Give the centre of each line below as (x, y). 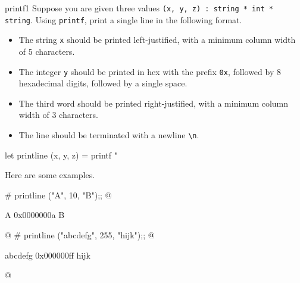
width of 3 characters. (58, 115)
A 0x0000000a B (35, 215)
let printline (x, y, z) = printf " (61, 155)
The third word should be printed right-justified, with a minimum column (154, 103)
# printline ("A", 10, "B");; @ (58, 195)
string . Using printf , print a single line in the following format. (124, 19)
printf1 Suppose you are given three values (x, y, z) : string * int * (139, 8)
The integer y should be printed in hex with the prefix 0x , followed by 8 (150, 71)
